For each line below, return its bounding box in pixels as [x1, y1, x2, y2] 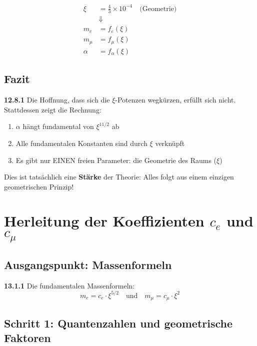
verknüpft [155, 137, 185, 148]
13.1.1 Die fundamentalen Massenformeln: [4, 280, 135, 290]
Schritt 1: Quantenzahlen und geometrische [4, 315, 233, 330]
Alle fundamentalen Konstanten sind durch [15, 137, 147, 148]
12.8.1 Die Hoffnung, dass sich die [4, 94, 110, 105]
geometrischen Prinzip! [4, 181, 74, 191]
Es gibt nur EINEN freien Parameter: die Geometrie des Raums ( [15, 154, 217, 165]
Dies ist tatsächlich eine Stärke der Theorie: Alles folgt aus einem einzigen [4, 171, 234, 182]
